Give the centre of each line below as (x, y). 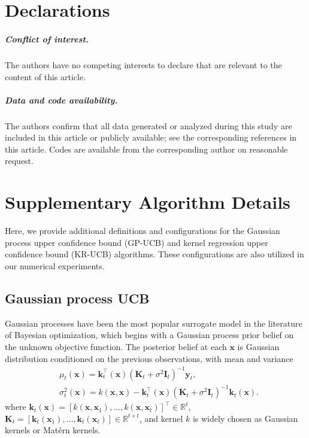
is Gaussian (258, 346)
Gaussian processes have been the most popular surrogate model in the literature (154, 323)
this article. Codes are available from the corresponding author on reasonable (146, 149)
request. (19, 161)
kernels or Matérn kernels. (53, 430)
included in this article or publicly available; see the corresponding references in (151, 137)
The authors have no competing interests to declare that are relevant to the (143, 64)
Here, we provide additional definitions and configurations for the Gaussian (143, 231)
